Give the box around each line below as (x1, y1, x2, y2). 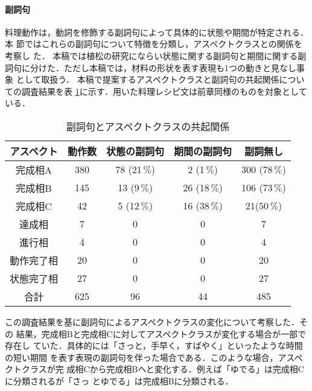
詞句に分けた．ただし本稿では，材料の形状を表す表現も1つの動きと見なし (5, 61, 296, 74)
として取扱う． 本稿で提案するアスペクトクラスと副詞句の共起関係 (16, 73, 279, 86)
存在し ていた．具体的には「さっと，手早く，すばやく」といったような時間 (5, 339, 303, 352)
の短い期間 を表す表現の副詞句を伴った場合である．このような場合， (5, 351, 278, 363)
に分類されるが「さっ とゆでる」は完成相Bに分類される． (5, 374, 234, 387)
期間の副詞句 (174, 144, 232, 158)
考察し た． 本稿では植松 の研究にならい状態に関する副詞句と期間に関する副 (5, 49, 307, 62)
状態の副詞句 (106, 144, 165, 158)
